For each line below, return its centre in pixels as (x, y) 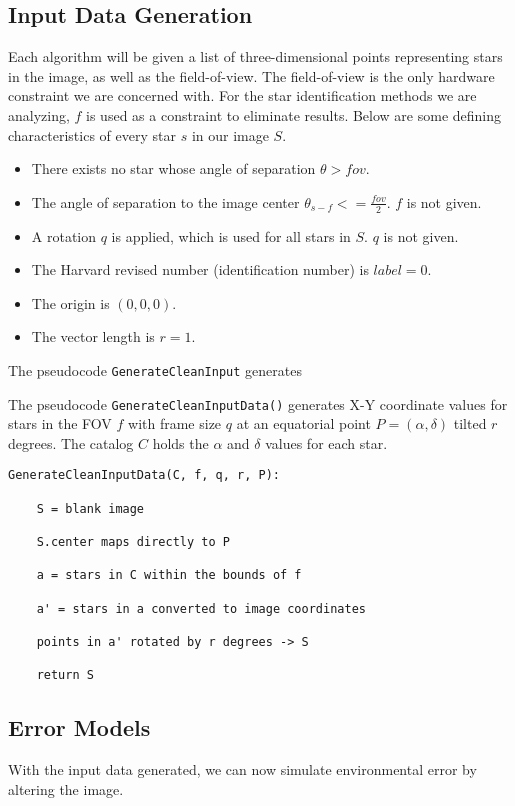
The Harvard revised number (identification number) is (200, 269)
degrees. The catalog (71, 442)
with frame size (175, 423)
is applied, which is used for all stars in (231, 235)
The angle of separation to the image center (165, 201)
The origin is (70, 302)
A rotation (64, 235)
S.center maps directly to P (133, 542)
